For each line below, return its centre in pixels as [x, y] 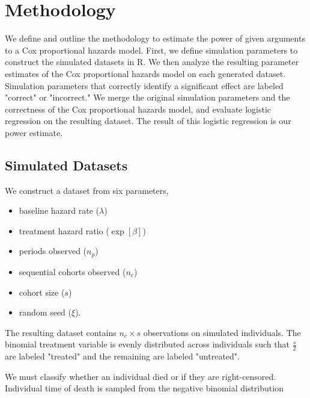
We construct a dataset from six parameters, [87, 190]
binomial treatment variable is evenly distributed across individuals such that [147, 344]
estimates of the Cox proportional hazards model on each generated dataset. [145, 73]
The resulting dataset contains [61, 332]
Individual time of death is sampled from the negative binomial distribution [144, 388]
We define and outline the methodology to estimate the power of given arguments [155, 38]
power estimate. [34, 132]
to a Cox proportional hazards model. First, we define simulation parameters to [151, 50]
